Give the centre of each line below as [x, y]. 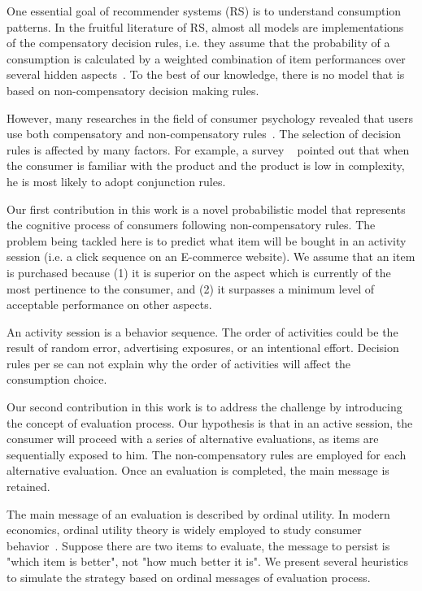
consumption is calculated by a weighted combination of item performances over [206, 58]
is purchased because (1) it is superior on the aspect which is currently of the [199, 272]
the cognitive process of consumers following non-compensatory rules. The [191, 225]
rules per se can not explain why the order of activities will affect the [179, 363]
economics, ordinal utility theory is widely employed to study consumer [184, 530]
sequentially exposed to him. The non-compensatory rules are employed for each [207, 454]
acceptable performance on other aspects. [109, 304]
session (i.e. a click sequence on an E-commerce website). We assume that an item [211, 256]
